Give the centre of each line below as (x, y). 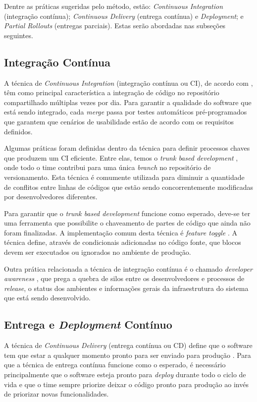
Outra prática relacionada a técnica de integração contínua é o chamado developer (128, 268)
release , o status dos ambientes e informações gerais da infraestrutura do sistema (126, 288)
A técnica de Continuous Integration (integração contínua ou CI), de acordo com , (128, 83)
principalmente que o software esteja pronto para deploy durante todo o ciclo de (125, 374)
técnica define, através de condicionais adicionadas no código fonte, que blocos (123, 242)
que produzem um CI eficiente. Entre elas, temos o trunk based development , (121, 157)
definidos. (18, 131)
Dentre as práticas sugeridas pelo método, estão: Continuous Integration (114, 6)
